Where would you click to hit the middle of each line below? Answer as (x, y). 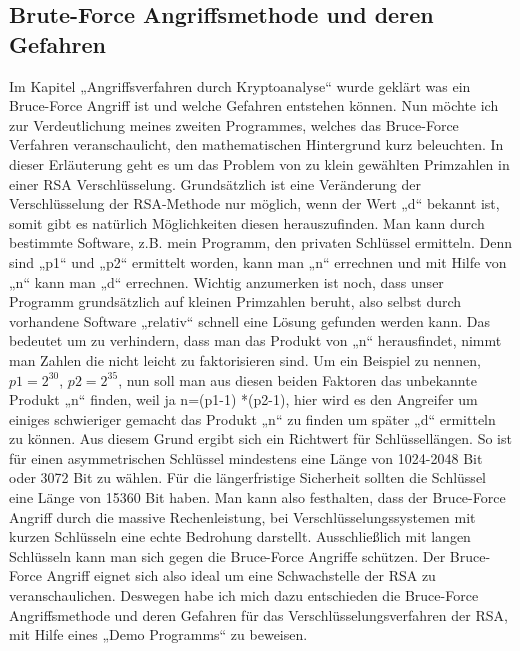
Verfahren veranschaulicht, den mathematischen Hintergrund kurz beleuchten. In (256, 144)
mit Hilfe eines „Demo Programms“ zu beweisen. (158, 634)
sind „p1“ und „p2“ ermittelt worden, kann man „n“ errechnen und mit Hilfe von (258, 261)
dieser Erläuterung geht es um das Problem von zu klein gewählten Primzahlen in (259, 163)
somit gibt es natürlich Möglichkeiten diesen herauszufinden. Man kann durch (247, 222)
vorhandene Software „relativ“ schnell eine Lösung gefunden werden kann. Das (250, 320)
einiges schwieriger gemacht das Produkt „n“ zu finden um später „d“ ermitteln (252, 418)
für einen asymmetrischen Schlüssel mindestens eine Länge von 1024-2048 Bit (246, 457)
